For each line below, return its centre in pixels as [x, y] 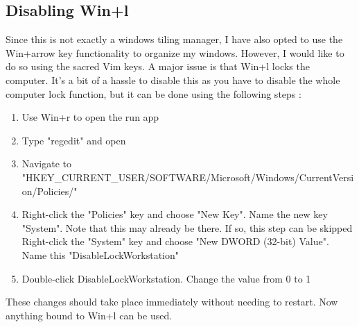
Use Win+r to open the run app [90, 117]
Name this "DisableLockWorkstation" [100, 254]
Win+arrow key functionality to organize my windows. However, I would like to [175, 52]
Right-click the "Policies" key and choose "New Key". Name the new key [175, 214]
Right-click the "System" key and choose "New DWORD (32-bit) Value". [175, 241]
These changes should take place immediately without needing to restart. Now [172, 302]
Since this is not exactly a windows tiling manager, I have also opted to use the [174, 39]
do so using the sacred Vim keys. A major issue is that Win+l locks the [158, 66]
